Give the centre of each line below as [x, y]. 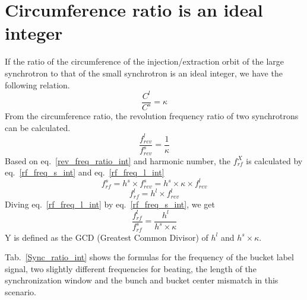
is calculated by [274, 160]
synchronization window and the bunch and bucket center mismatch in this [142, 280]
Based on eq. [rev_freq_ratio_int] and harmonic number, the [118, 160]
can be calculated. [38, 127]
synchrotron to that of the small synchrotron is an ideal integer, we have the [144, 73]
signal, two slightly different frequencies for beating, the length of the [131, 268]
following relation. [37, 84]
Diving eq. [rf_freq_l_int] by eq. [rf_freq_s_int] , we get [110, 204]
